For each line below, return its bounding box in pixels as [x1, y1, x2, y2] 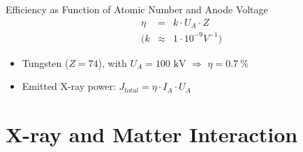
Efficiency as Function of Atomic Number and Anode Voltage [6, 2, 268, 16]
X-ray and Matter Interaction [6, 119, 298, 148]
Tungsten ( [22, 55, 69, 70]
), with [98, 55, 127, 70]
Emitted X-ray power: [22, 79, 116, 93]
